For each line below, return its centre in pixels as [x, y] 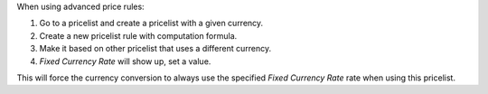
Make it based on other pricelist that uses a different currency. [155, 49]
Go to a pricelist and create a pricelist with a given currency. [151, 23]
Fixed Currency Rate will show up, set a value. [125, 61]
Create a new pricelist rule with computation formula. [138, 35]
